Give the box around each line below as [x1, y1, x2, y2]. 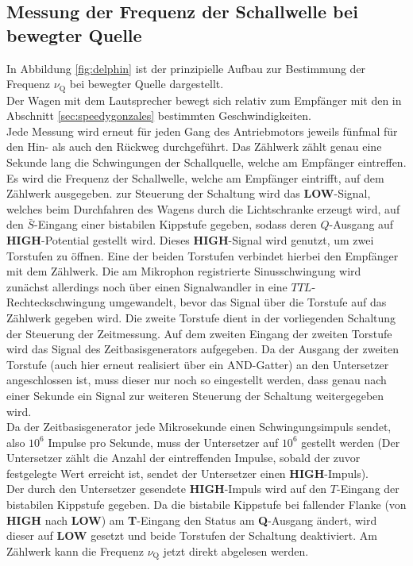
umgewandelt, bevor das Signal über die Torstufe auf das [109, 294, 387, 310]
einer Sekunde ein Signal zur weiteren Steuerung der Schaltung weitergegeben [6, 387, 384, 403]
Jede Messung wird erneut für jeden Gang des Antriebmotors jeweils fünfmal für [6, 122, 398, 139]
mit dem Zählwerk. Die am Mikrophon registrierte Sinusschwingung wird [6, 263, 361, 279]
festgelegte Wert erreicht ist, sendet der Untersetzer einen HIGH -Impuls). [6, 464, 369, 481]
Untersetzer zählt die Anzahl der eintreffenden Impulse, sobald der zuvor [6, 449, 361, 466]
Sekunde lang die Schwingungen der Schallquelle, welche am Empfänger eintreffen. [6, 154, 407, 171]
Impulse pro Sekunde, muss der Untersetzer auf [48, 433, 279, 450]
